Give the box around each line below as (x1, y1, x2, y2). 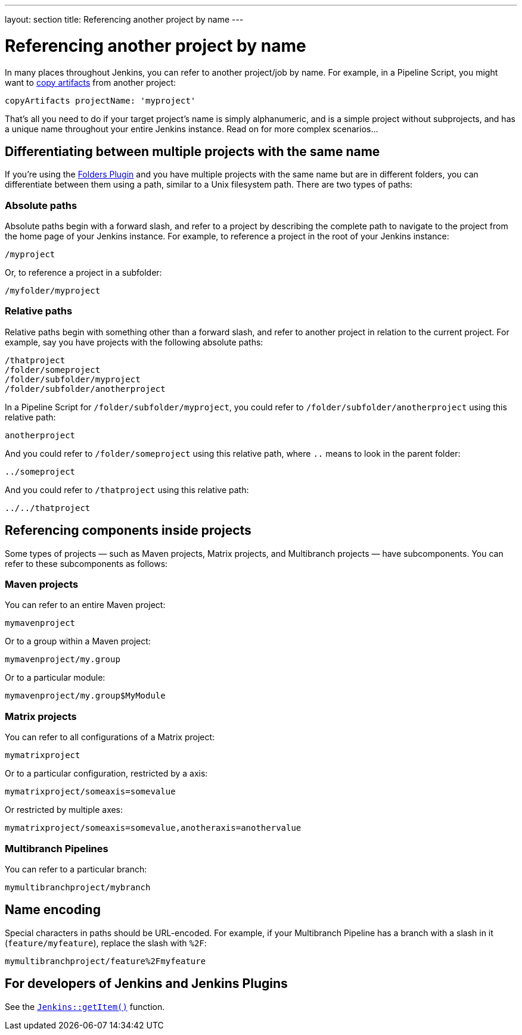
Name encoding (5, 902, 101, 918)
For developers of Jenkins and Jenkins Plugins (5, 976, 288, 992)
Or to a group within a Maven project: (5, 636, 151, 647)
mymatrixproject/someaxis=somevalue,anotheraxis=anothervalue (5, 823, 302, 833)
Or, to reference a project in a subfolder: (5, 267, 162, 278)
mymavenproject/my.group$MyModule (5, 691, 166, 701)
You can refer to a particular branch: (5, 863, 147, 874)
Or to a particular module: (5, 672, 105, 683)
